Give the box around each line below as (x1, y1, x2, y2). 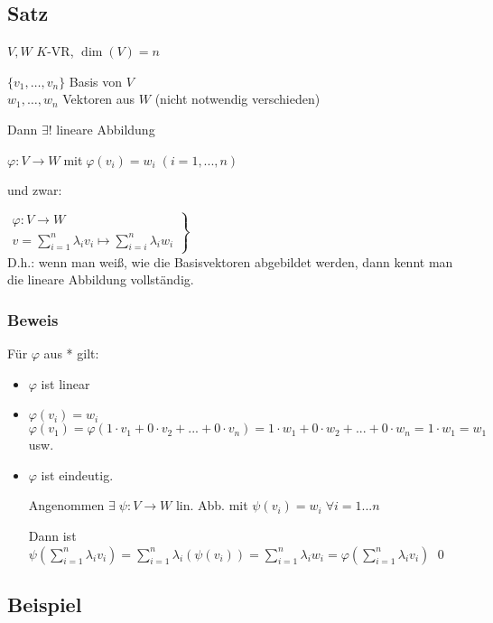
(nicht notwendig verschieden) (154, 89, 321, 108)
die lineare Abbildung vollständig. (7, 270, 194, 289)
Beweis (7, 308, 59, 330)
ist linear (41, 374, 90, 393)
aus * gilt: (43, 344, 99, 363)
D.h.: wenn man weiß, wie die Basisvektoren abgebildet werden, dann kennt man (7, 252, 453, 271)
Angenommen (28, 496, 105, 515)
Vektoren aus (62, 89, 135, 108)
